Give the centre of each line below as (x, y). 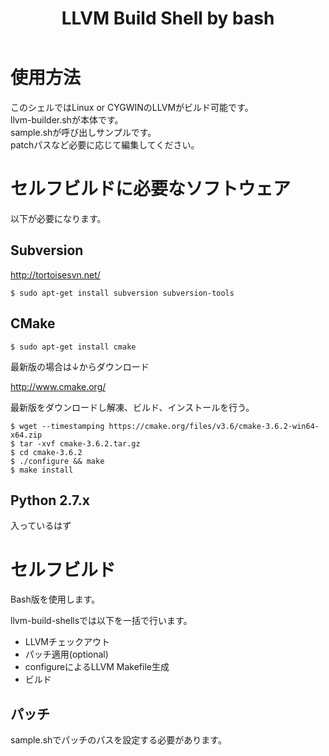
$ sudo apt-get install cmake (73, 347)
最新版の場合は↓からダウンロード (80, 366)
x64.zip (26, 435)
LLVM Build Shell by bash (168, 18)
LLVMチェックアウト (67, 642)
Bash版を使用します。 (55, 599)
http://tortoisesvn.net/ (55, 274)
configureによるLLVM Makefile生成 (97, 667)
